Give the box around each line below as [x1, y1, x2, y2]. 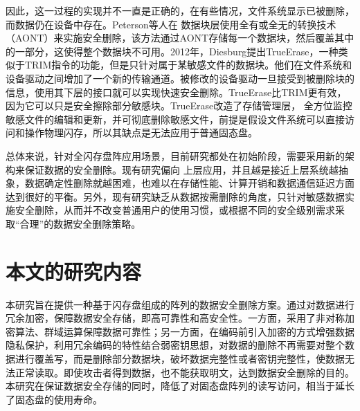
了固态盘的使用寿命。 [6, 392, 102, 406]
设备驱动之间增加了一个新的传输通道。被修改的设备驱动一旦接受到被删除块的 [6, 71, 354, 85]
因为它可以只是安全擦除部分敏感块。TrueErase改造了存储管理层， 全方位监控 [6, 98, 352, 113]
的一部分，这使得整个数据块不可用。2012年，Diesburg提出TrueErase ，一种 [6, 44, 339, 58]
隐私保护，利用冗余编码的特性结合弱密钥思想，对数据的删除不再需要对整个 [6, 338, 345, 352]
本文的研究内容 [6, 257, 142, 285]
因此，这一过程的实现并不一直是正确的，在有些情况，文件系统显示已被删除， [6, 3, 354, 17]
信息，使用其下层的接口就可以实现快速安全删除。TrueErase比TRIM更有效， [6, 84, 347, 99]
